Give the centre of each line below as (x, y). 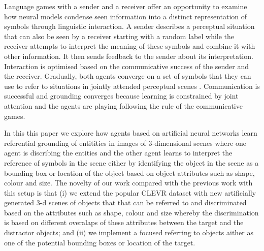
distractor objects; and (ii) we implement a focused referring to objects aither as (129, 232)
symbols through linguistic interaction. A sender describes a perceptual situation (129, 26)
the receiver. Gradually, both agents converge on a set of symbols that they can (128, 76)
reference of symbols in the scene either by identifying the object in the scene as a (131, 162)
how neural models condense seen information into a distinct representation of (126, 16)
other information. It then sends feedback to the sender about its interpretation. (129, 56)
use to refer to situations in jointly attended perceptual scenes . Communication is (132, 86)
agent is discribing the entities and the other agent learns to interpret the (118, 153)
